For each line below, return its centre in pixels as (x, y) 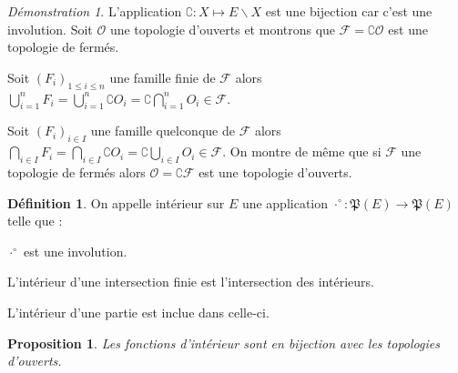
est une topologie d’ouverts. (275, 171)
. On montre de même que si (302, 151)
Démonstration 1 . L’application (95, 11)
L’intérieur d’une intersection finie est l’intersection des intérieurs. (191, 282)
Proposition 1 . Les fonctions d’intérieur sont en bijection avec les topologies (224, 343)
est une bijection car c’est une (349, 11)
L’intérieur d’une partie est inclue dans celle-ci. (138, 312)
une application (285, 202)
